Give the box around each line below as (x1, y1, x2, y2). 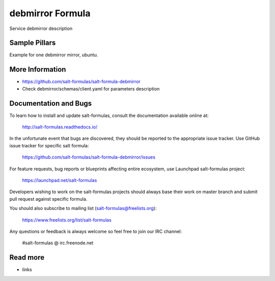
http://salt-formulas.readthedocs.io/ (22, 124, 98, 130)
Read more (9, 253, 45, 262)
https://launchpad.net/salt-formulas (22, 177, 97, 183)
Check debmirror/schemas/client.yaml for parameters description (22, 85, 160, 91)
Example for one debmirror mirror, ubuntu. (9, 52, 98, 58)
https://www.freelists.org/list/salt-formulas (22, 216, 112, 223)
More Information (9, 65, 66, 74)
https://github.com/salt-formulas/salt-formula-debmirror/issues (22, 154, 155, 160)
